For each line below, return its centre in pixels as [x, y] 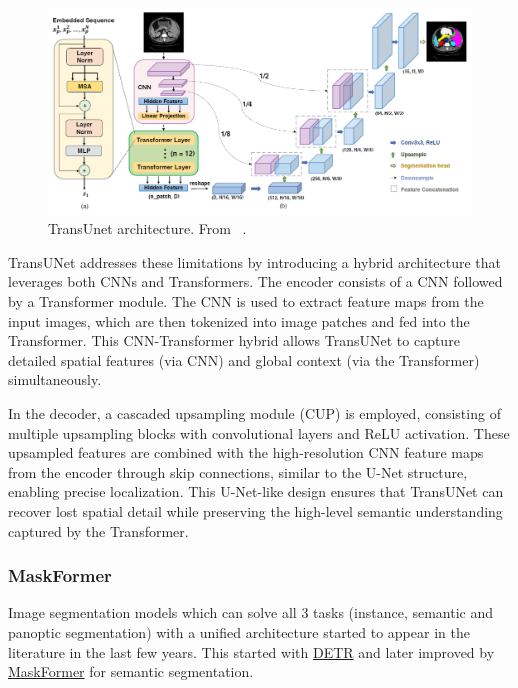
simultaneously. [55, 379]
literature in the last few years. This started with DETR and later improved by [251, 651]
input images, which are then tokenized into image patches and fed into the [239, 320]
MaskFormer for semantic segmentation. [131, 671]
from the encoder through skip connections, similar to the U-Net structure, [238, 471]
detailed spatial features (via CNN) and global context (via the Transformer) [244, 359]
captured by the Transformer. [98, 530]
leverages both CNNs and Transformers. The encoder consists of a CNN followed [255, 281]
